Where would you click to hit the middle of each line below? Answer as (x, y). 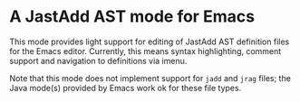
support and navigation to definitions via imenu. (98, 60)
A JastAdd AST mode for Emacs (132, 17)
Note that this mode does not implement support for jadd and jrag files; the (150, 78)
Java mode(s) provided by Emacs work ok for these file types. (126, 88)
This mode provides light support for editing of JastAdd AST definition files (150, 42)
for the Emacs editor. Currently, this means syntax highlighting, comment (145, 51)
